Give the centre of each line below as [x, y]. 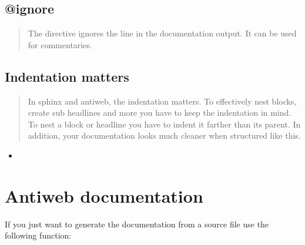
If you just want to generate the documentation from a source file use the [137, 224]
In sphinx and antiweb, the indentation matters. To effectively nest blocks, [162, 101]
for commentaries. [60, 44]
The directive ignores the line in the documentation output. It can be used [162, 33]
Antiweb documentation [104, 195]
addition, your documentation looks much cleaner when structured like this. [164, 135]
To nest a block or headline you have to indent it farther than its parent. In [164, 124]
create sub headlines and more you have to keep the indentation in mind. [160, 113]
